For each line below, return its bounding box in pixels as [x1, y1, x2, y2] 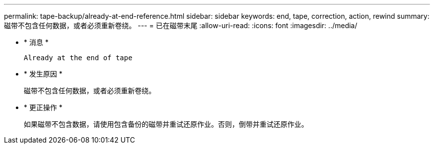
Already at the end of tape [24, 54, 133, 62]
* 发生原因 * [24, 70, 62, 78]
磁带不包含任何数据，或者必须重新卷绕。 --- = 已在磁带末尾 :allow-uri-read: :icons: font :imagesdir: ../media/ [4, 21, 358, 30]
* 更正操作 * [24, 103, 62, 111]
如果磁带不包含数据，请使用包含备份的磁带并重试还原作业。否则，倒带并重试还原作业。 [24, 120, 308, 128]
